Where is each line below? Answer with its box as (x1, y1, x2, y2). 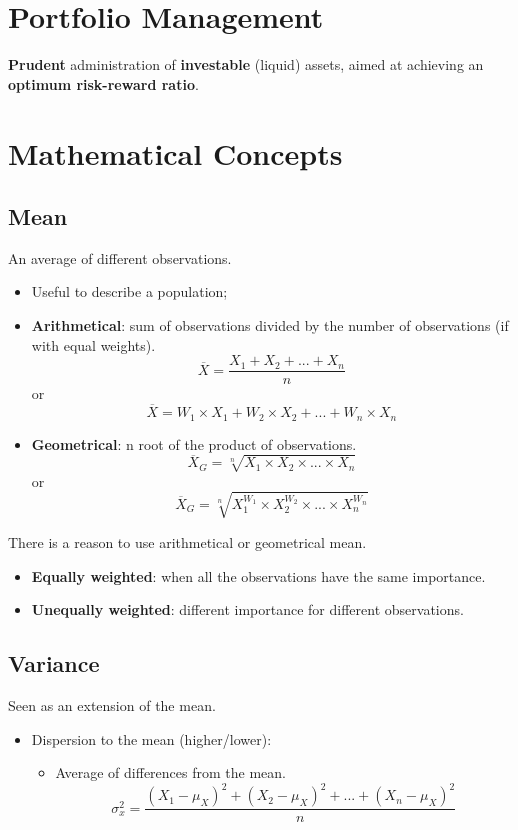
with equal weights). (31, 334, 156, 355)
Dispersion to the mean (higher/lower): (31, 728, 272, 749)
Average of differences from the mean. (55, 762, 286, 783)
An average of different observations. (8, 247, 232, 268)
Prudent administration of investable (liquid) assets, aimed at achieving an (8, 54, 484, 75)
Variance (8, 648, 100, 679)
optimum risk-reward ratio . (8, 73, 199, 94)
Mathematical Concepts (8, 132, 343, 173)
